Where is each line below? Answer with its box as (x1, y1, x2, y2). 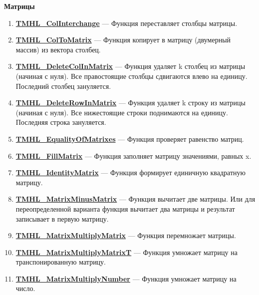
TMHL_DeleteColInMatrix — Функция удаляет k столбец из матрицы (15, 61, 246, 71)
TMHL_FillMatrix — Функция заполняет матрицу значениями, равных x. (15, 150, 252, 161)
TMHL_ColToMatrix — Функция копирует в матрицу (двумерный (15, 34, 231, 45)
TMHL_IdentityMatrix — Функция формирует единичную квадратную (15, 167, 246, 178)
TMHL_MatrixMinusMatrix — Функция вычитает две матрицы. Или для (15, 194, 256, 204)
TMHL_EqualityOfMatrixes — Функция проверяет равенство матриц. (15, 133, 244, 144)
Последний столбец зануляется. (15, 80, 111, 91)
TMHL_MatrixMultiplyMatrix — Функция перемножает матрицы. (15, 230, 236, 241)
